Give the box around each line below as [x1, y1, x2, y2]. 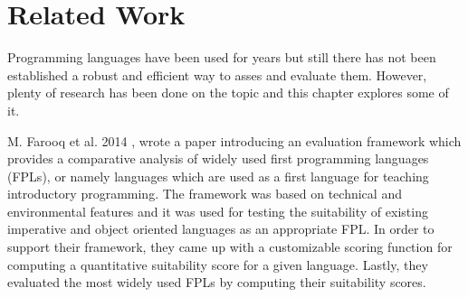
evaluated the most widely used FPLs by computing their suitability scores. [7, 273, 426, 292]
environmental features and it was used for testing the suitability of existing [7, 201, 428, 220]
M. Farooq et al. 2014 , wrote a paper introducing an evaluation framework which [7, 131, 462, 150]
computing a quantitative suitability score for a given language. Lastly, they [7, 255, 428, 274]
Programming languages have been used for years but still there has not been [7, 48, 436, 67]
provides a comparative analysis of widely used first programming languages [7, 149, 429, 168]
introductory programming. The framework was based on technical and [7, 184, 402, 203]
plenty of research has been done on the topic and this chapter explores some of [7, 83, 449, 102]
